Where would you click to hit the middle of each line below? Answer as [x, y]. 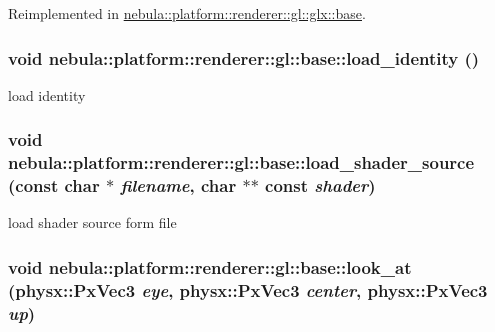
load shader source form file [92, 222]
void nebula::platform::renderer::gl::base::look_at [210, 266]
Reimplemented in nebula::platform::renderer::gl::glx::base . [187, 13]
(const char [54, 185]
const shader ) [320, 185]
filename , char [178, 185]
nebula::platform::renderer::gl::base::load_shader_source [241, 162]
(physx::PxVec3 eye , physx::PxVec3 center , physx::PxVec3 [248, 289]
